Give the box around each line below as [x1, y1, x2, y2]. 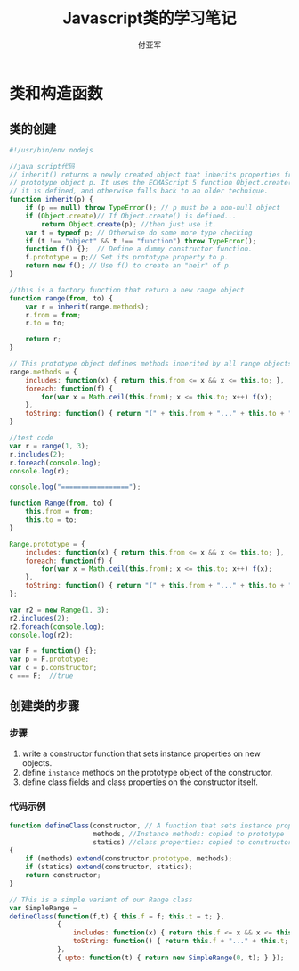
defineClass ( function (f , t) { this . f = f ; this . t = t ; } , [9, 911, 225, 921]
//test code [9, 433, 53, 442]
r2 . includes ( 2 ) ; [9, 613, 69, 622]
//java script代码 [9, 161, 75, 170]
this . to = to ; [25, 515, 77, 524]
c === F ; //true [9, 671, 74, 680]
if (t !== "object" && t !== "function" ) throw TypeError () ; [25, 236, 257, 245]
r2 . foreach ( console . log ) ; [9, 621, 105, 631]
